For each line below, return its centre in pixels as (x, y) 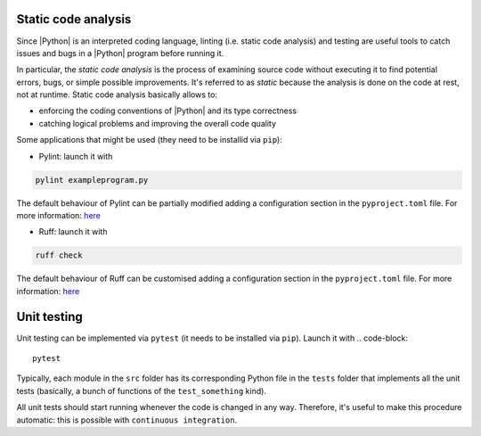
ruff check (59, 255)
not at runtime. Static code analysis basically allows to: (117, 95)
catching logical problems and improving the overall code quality (157, 123)
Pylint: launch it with (76, 156)
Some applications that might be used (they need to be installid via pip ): (149, 140)
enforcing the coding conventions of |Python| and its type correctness (168, 111)
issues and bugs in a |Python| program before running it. (120, 53)
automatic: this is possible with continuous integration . (127, 420)
